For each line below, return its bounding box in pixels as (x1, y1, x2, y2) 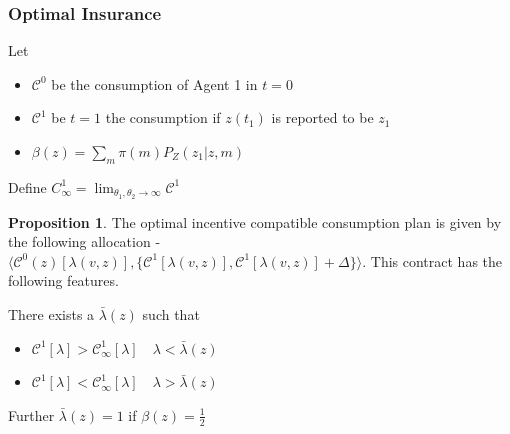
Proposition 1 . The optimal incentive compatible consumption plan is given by (8, 211, 502, 232)
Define (8, 176, 47, 197)
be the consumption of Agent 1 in (51, 73, 258, 94)
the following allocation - (8, 231, 161, 252)
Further (8, 404, 55, 425)
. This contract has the (362, 250, 503, 271)
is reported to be (271, 107, 374, 128)
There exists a (8, 304, 95, 325)
